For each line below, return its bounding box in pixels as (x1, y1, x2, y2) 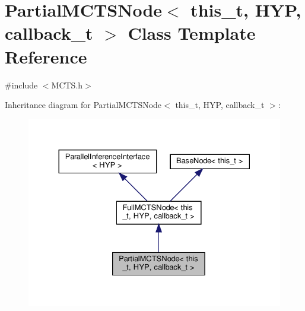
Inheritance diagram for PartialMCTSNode (5, 99, 162, 111)
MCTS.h (51, 78, 83, 91)
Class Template (128, 21, 256, 45)
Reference (5, 44, 87, 68)
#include (5, 78, 38, 91)
